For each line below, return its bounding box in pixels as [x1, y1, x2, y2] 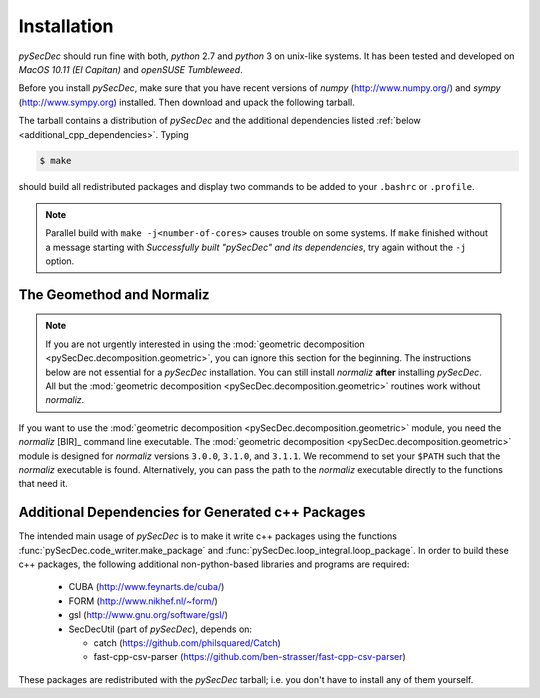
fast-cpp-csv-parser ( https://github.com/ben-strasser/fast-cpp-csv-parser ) [93, 651, 407, 663]
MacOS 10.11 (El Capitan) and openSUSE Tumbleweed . [18, 63, 244, 75]
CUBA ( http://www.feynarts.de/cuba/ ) [68, 581, 225, 593]
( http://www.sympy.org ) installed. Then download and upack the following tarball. [18, 96, 355, 108]
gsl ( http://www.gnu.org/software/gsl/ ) [68, 609, 229, 621]
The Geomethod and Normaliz [18, 286, 210, 303]
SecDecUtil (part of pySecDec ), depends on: [68, 623, 253, 635]
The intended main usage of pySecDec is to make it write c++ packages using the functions [18, 530, 397, 542]
